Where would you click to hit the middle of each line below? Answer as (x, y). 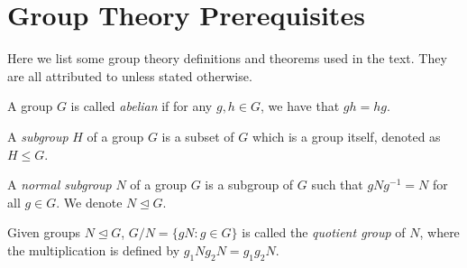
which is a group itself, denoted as (346, 136)
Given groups (44, 232)
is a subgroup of (249, 185)
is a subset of (198, 136)
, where (440, 232)
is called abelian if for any (142, 106)
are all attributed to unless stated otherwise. (130, 75)
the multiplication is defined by (94, 250)
